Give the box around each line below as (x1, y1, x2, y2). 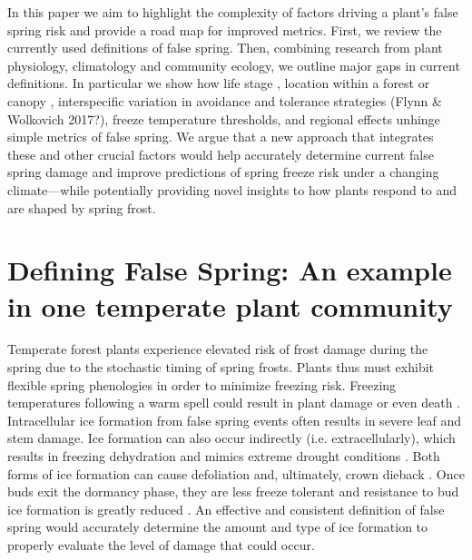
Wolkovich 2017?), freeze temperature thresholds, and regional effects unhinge (7, 109, 440, 128)
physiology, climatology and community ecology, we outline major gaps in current (7, 55, 460, 74)
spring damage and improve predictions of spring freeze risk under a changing (7, 162, 439, 182)
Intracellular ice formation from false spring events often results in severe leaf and (7, 410, 462, 429)
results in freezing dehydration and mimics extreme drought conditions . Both (7, 447, 440, 465)
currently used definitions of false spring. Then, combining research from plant (7, 38, 443, 57)
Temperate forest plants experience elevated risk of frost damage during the (7, 339, 428, 359)
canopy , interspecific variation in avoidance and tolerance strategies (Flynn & (7, 91, 442, 110)
